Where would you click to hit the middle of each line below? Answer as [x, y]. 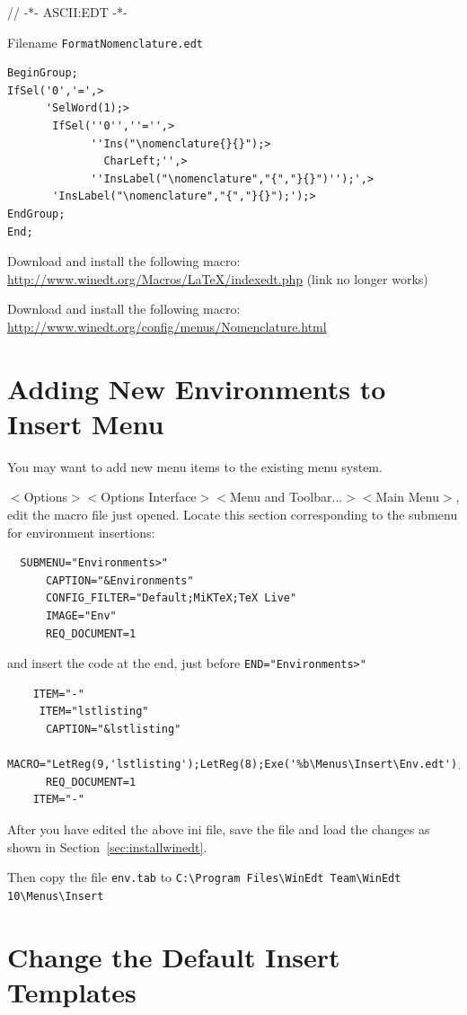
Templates [72, 991]
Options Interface [149, 497]
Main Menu [407, 497]
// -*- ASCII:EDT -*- [67, 12]
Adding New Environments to [197, 388]
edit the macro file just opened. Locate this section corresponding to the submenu [233, 515]
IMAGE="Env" [81, 616]
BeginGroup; [43, 73]
